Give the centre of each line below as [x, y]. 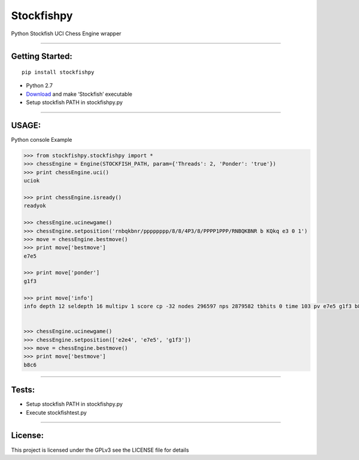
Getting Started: [42, 57]
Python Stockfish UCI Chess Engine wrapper [66, 33]
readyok [35, 206]
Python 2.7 [39, 86]
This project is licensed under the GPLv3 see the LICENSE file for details [100, 450]
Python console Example [42, 140]
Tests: [23, 390]
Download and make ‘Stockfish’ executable [79, 94]
